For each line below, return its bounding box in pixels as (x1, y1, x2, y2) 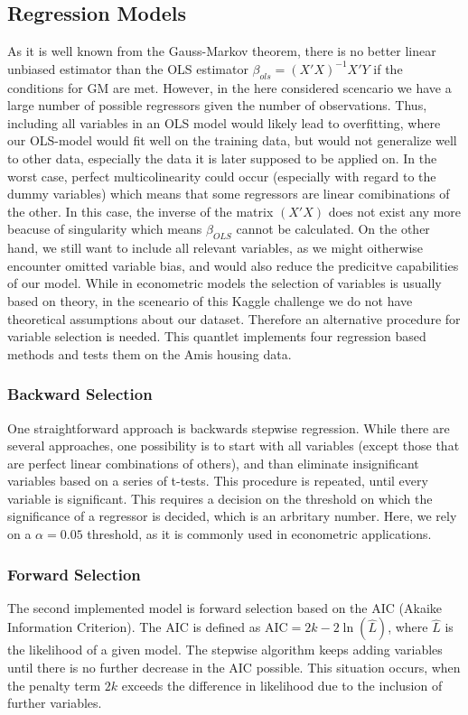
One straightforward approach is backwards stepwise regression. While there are (7, 418, 450, 437)
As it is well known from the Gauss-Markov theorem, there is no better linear (7, 42, 436, 60)
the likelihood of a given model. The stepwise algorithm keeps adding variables (7, 640, 443, 659)
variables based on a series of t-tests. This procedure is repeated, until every (7, 471, 428, 490)
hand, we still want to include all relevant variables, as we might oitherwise (7, 238, 424, 257)
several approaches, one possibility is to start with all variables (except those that (7, 436, 460, 455)
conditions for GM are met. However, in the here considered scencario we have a (7, 78, 452, 97)
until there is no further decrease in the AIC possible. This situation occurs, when (7, 658, 461, 677)
